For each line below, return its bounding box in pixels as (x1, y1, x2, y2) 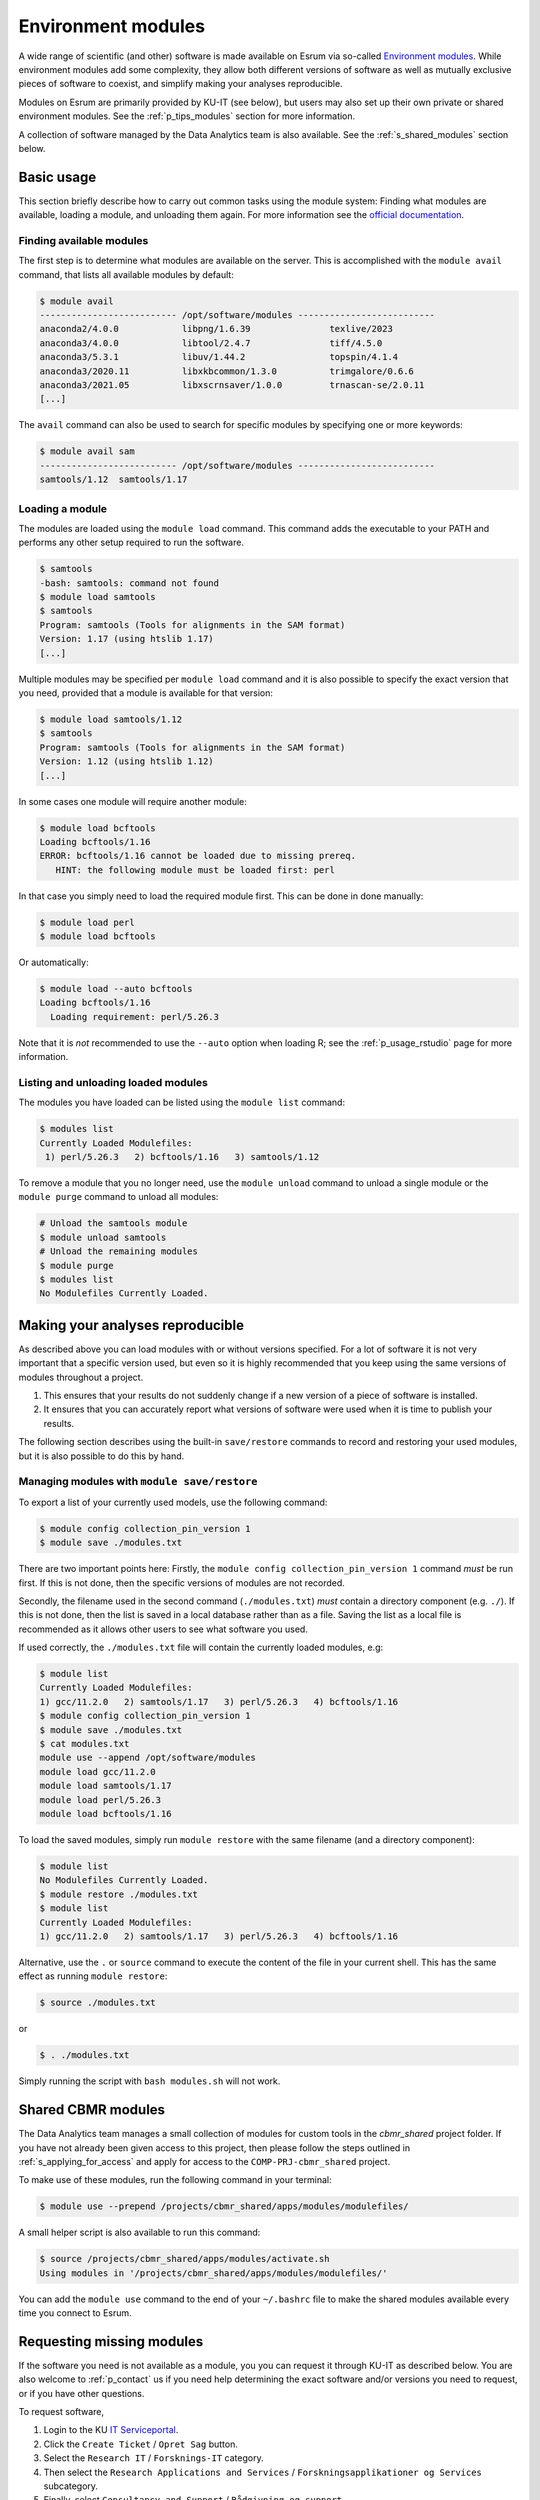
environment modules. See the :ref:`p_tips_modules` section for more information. (18, 110, 356, 122)
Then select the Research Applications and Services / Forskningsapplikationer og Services (43, 2466, 482, 2478)
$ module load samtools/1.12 (39, 714, 183, 725)
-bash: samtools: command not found (39, 577, 220, 589)
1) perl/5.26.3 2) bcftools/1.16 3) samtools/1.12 (45, 1151, 320, 1163)
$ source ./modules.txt (39, 1997, 157, 2009)
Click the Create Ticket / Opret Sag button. (43, 2438, 239, 2450)
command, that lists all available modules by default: (18, 268, 234, 280)
